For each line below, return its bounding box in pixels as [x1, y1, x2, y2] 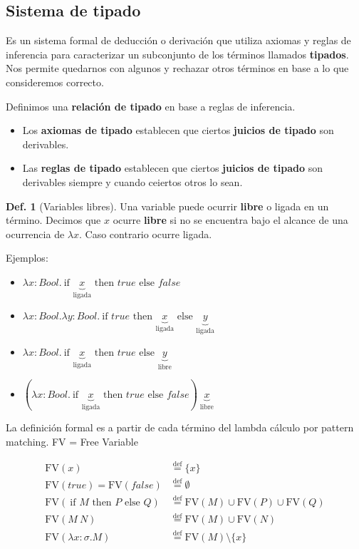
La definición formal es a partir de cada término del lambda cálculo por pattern [6, 420, 354, 435]
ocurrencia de [6, 226, 65, 241]
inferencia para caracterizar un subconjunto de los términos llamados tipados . [6, 46, 349, 61]
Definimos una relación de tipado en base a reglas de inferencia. [6, 98, 296, 113]
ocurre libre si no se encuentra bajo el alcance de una [113, 212, 348, 227]
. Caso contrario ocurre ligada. [79, 226, 212, 241]
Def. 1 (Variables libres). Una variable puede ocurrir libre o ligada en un [6, 198, 329, 213]
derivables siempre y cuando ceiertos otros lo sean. [22, 174, 243, 189]
